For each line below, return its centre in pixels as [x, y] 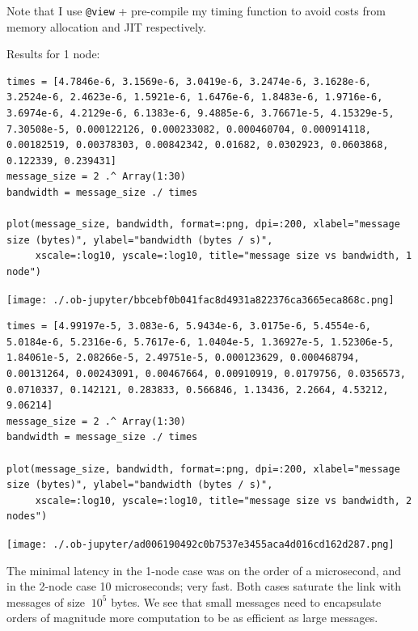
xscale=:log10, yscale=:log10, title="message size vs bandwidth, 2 [224, 500]
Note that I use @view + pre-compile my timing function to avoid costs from [196, 11]
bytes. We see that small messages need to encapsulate [246, 601]
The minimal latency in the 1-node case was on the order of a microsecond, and [204, 570]
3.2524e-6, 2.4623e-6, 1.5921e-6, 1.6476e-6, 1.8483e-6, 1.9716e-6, [195, 97]
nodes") [27, 517]
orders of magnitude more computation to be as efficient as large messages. [192, 618]
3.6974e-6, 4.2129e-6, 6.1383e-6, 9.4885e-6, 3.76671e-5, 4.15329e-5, [201, 114]
